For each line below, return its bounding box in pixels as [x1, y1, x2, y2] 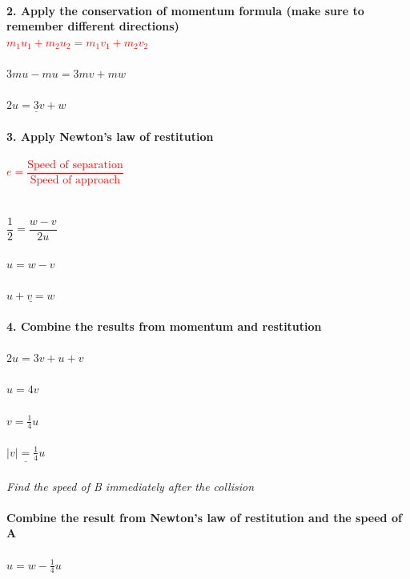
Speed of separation [27, 159, 123, 171]
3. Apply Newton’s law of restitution [6, 127, 214, 144]
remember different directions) [6, 18, 179, 34]
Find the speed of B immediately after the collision [6, 477, 255, 494]
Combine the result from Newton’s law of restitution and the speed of [6, 509, 402, 525]
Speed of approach [30, 174, 121, 186]
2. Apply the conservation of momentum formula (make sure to [6, 2, 364, 18]
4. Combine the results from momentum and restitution [6, 318, 322, 334]
